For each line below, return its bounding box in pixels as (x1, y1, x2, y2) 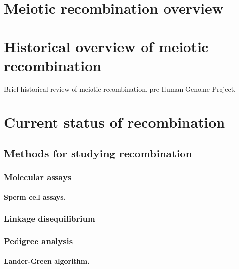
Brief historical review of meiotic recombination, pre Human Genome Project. (4, 83, 236, 94)
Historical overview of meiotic (4, 36, 209, 56)
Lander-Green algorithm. (4, 255, 90, 266)
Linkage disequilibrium (4, 212, 95, 225)
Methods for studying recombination (4, 146, 192, 161)
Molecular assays (4, 171, 72, 183)
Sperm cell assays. (4, 192, 66, 202)
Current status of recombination (4, 112, 225, 132)
